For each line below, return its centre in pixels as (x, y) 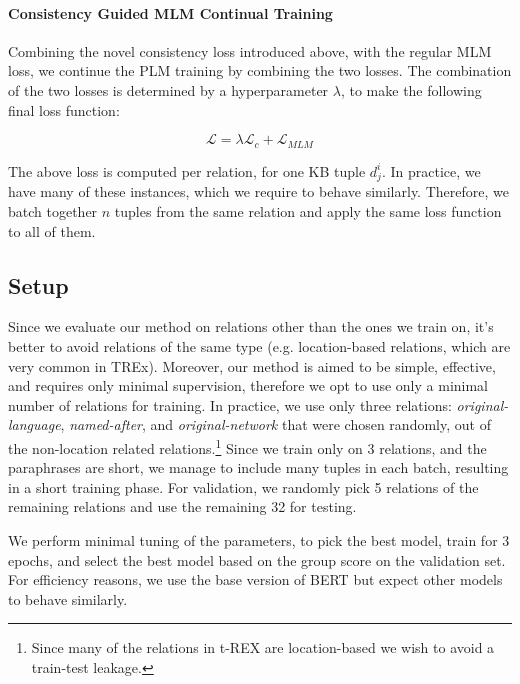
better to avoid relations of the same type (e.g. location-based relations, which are (259, 345)
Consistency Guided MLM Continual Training (170, 12)
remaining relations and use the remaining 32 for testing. (182, 506)
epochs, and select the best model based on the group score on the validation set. (257, 559)
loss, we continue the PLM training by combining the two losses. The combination (260, 70)
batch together (53, 210)
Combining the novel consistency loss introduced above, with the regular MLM (250, 50)
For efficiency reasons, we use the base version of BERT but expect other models (255, 579)
